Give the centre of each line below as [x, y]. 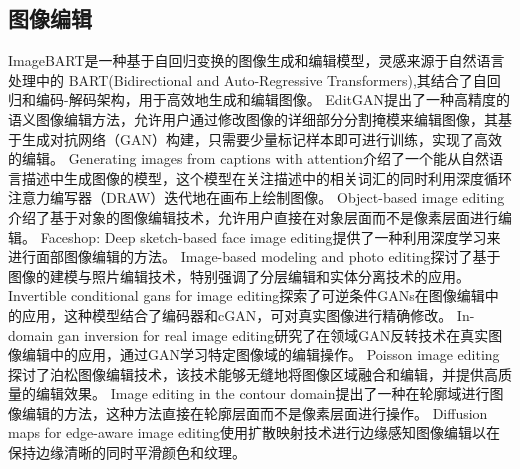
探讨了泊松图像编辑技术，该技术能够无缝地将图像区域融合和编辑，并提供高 [253, 373]
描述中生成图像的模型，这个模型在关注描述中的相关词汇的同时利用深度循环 [266, 177]
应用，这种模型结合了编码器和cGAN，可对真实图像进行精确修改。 [237, 314]
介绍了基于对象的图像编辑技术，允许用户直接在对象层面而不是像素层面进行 [253, 216]
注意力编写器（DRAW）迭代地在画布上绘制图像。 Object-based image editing [256, 197]
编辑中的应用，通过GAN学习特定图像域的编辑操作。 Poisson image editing [260, 354]
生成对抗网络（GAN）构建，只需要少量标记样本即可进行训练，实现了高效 [261, 138]
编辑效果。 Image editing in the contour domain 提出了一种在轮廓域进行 [262, 393]
